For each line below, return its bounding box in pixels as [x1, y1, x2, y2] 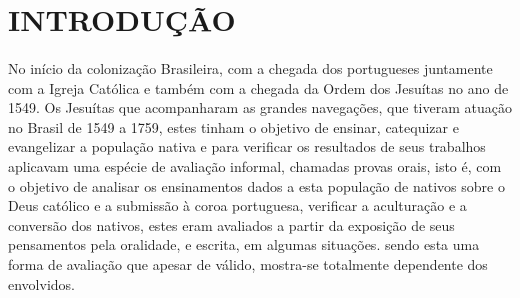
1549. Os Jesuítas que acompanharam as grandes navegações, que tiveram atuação [8, 97, 512, 118]
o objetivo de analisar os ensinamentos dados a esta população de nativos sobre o [8, 175, 505, 196]
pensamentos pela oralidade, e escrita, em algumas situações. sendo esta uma [8, 234, 480, 255]
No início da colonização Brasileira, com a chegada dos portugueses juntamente [8, 57, 493, 78]
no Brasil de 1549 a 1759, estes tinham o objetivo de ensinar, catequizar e [8, 116, 459, 137]
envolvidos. [8, 273, 75, 294]
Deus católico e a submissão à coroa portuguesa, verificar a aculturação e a [8, 195, 467, 216]
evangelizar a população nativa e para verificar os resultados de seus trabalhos [8, 136, 486, 157]
